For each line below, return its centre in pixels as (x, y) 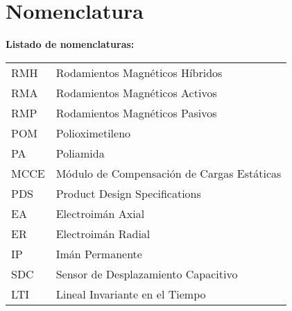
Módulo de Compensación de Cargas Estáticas (169, 173)
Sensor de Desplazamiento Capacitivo (147, 274)
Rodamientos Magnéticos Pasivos (136, 112)
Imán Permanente (99, 253)
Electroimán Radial (103, 233)
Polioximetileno (93, 133)
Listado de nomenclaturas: (70, 44)
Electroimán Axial (100, 213)
